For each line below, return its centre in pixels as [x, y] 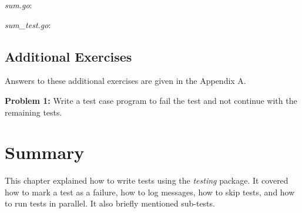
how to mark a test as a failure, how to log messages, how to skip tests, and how [150, 192]
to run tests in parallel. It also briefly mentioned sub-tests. [110, 203]
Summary [45, 152]
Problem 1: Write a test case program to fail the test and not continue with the [151, 100]
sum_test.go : [28, 24]
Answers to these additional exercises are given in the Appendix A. [125, 81]
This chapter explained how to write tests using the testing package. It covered [147, 180]
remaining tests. [33, 112]
